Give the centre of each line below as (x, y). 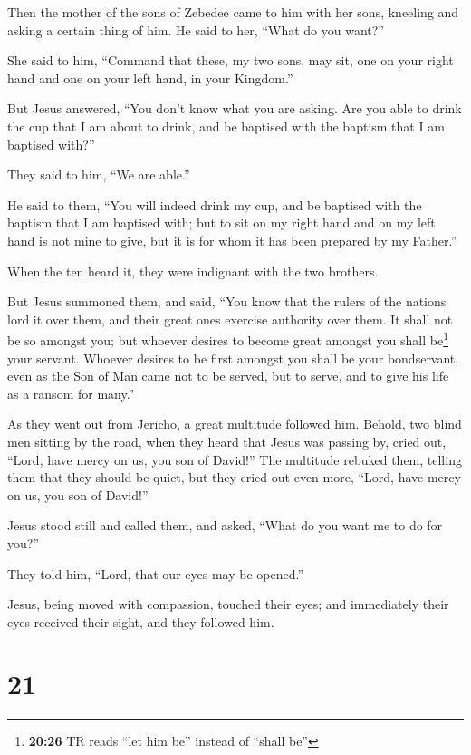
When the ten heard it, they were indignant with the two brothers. (193, 271)
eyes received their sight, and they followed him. (141, 621)
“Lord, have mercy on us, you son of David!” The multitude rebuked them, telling (235, 459)
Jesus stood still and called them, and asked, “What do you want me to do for (225, 525)
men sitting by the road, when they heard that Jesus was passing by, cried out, (227, 441)
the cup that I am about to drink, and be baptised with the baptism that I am (226, 126)
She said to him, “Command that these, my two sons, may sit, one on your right (231, 60)
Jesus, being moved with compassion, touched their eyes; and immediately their (228, 604)
